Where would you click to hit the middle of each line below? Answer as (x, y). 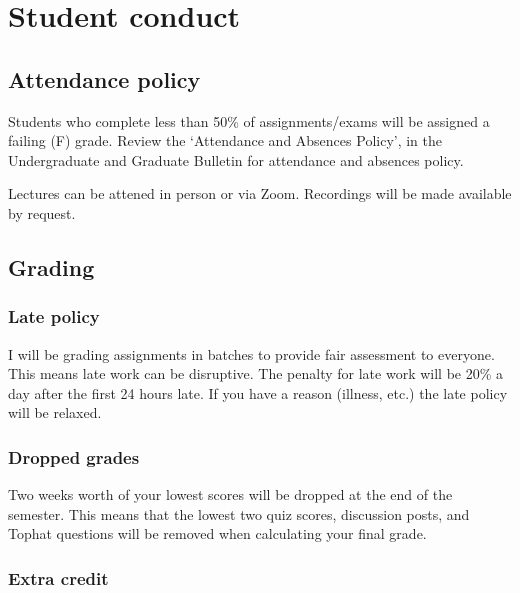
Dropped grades (74, 456)
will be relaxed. (55, 412)
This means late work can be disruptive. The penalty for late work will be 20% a (256, 373)
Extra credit (58, 577)
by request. (42, 212)
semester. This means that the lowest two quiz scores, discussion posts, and (239, 513)
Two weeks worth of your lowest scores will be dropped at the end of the (230, 494)
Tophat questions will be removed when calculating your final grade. (217, 533)
